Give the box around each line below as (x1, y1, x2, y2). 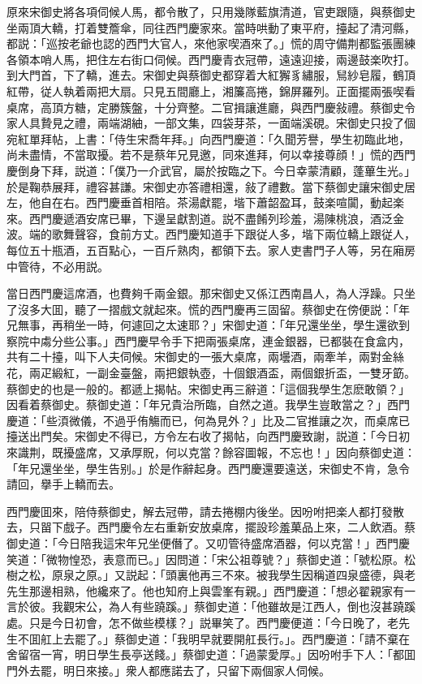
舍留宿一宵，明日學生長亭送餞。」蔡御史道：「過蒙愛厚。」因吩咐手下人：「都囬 (6, 646, 416, 663)
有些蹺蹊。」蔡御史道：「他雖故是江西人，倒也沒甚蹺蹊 (131, 598, 416, 615)
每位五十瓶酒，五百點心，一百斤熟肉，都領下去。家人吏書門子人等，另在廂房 (6, 241, 416, 258)
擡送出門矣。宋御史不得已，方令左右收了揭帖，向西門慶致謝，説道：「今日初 (6, 428, 410, 445)
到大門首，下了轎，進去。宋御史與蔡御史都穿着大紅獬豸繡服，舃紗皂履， (6, 67, 393, 84)
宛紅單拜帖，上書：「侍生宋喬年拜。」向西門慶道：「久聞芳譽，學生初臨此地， (6, 130, 410, 147)
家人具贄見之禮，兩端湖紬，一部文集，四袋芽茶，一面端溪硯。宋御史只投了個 (6, 114, 416, 131)
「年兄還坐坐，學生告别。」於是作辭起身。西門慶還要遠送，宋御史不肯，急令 (6, 459, 410, 476)
